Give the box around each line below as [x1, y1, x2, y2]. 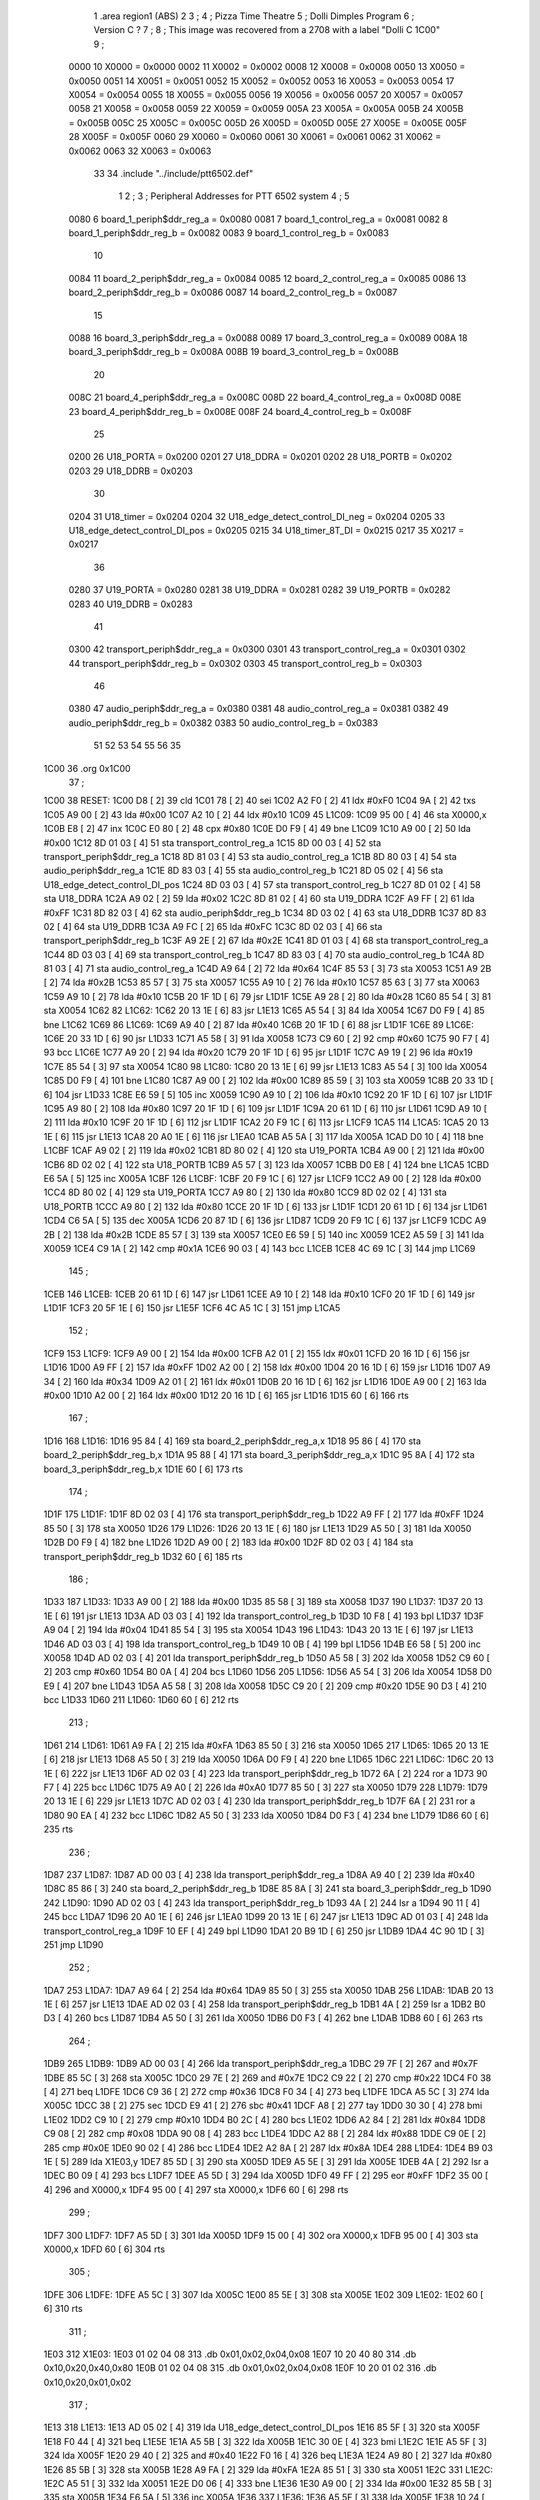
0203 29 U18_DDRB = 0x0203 [68, 465, 194, 477]
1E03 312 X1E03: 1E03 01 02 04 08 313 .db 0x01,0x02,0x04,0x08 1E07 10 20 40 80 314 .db [43, 2348, 417, 2360]
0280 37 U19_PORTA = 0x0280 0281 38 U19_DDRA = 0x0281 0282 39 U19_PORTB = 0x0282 [68, 584, 451, 596]
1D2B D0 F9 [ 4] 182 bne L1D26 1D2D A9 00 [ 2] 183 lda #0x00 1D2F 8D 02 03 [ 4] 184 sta [43, 1536, 414, 1549]
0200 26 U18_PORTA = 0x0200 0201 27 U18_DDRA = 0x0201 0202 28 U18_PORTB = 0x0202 [68, 451, 453, 463]
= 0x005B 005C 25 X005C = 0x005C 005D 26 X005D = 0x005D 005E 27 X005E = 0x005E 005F [68, 116, 467, 129]
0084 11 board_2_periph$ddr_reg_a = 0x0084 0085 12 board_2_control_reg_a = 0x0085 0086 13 [68, 272, 467, 284]
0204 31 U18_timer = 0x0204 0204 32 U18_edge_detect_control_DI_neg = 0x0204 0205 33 [68, 510, 445, 522]
